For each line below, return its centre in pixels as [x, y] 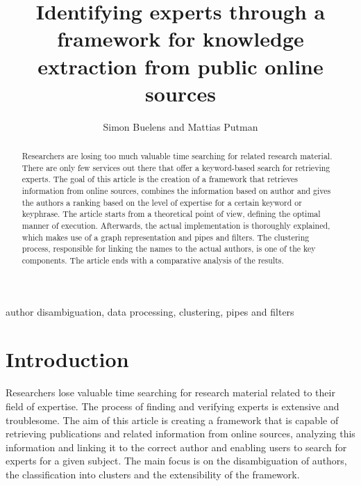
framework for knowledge [180, 39]
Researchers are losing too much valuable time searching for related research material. [177, 156]
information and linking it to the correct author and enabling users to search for [176, 447]
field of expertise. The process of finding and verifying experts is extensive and [173, 406]
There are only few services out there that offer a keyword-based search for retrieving [176, 167]
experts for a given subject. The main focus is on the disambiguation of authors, [176, 461]
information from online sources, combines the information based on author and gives [176, 191]
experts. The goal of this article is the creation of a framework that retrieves [160, 179]
